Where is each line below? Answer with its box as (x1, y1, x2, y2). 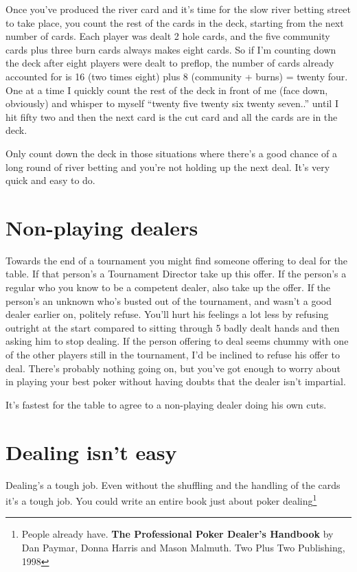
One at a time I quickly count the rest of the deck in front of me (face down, (5, 82, 328, 97)
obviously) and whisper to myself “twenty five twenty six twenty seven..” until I (5, 96, 338, 111)
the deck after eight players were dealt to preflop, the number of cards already (5, 56, 334, 70)
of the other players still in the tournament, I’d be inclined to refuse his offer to (5, 347, 341, 361)
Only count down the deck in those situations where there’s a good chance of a (5, 146, 337, 160)
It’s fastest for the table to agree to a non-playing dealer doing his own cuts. (5, 397, 327, 411)
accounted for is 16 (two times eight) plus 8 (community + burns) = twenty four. (5, 69, 348, 83)
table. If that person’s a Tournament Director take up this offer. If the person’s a (5, 266, 347, 281)
